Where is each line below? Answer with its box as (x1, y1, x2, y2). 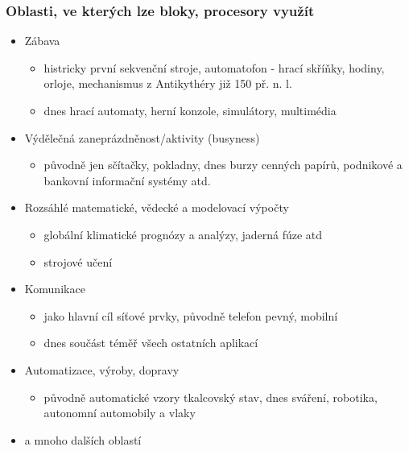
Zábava (24, 32, 60, 49)
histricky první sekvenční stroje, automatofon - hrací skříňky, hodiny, (43, 59, 385, 76)
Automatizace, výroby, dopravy (24, 361, 180, 378)
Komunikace (24, 280, 85, 297)
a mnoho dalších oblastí (24, 431, 142, 448)
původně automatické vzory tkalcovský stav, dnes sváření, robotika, (43, 388, 378, 405)
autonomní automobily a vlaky (43, 404, 196, 421)
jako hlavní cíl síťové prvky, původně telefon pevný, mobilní (43, 307, 338, 324)
